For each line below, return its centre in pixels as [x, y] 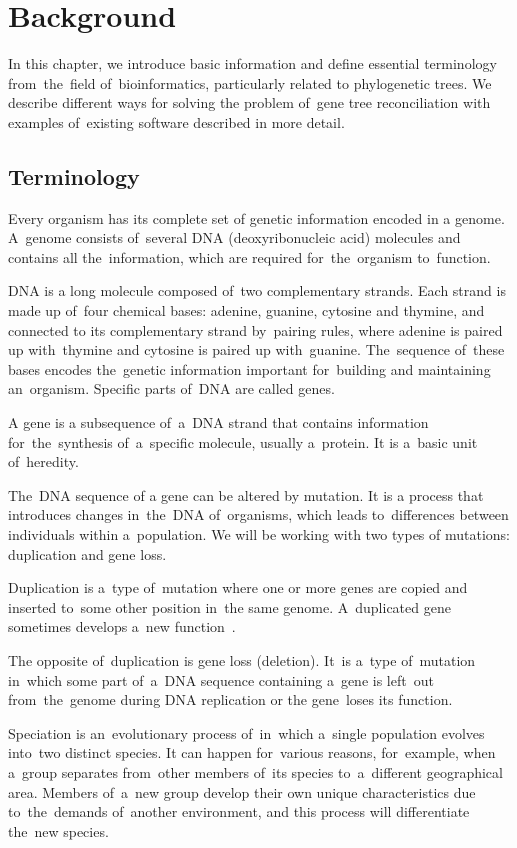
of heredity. [43, 461]
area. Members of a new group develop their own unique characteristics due [242, 791]
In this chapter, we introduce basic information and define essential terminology [252, 63]
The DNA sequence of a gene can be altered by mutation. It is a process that [246, 494]
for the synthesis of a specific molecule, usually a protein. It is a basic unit [243, 441]
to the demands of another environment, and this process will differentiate [239, 811]
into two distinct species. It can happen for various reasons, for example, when [252, 752]
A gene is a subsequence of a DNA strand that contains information [218, 422]
